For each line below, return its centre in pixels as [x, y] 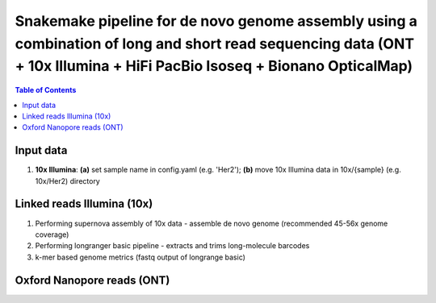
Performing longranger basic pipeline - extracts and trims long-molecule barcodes [172, 246]
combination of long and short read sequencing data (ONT [215, 44]
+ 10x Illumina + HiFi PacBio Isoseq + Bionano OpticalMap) [214, 66]
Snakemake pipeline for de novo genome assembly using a [216, 21]
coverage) [52, 235]
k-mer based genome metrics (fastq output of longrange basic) [140, 257]
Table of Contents [46, 90]
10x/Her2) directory [67, 181]
